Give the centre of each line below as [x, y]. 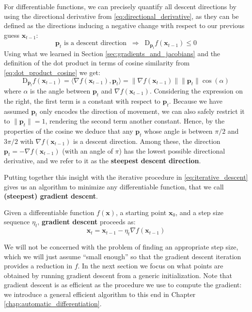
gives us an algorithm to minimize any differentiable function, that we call [114, 186]
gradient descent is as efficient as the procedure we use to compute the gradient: [123, 285]
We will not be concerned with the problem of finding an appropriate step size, [121, 246]
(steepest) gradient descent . [51, 196]
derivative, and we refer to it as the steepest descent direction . [102, 161]
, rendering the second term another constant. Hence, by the [135, 121]
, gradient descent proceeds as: [87, 222]
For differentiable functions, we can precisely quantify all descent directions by [120, 6]
